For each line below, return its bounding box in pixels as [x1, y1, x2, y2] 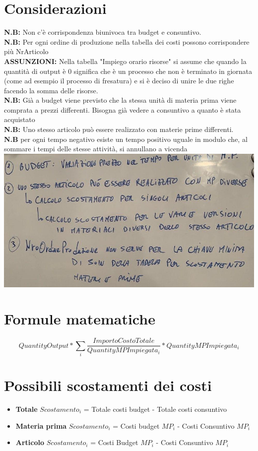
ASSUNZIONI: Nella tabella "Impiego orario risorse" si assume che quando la [4, 56, 247, 66]
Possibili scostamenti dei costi [4, 375, 212, 395]
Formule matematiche [4, 309, 155, 329]
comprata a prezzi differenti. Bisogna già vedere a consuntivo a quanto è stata [4, 104, 241, 115]
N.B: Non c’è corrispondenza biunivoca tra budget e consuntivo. [4, 27, 201, 37]
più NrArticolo [4, 46, 49, 57]
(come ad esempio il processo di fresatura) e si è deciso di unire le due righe [4, 75, 234, 86]
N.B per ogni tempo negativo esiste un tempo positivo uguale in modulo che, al [4, 133, 248, 144]
